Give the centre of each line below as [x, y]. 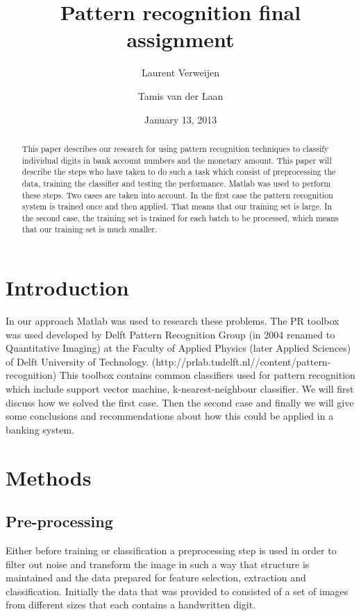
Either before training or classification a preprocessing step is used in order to [171, 550]
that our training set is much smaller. [90, 229]
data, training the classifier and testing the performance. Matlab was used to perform [176, 183]
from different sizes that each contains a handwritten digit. [131, 605]
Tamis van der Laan [180, 95]
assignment [180, 39]
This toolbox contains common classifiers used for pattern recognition [207, 375]
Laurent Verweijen [180, 72]
